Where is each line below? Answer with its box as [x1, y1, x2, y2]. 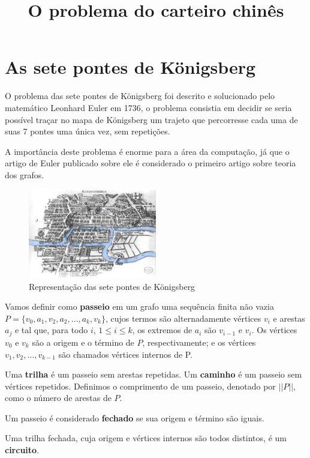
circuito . [5, 444, 40, 456]
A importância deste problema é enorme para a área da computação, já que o [5, 145, 290, 157]
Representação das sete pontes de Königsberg [29, 280, 195, 292]
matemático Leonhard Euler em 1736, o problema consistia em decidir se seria [5, 101, 292, 113]
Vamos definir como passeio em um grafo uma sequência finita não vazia [5, 300, 274, 313]
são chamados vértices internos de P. [58, 348, 193, 360]
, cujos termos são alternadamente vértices [105, 312, 261, 324]
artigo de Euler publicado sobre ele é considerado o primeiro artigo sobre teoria [5, 157, 296, 169]
